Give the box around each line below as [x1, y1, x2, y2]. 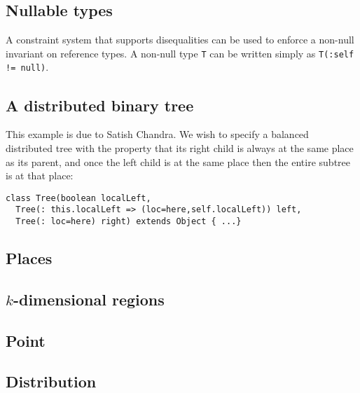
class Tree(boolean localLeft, [6, 193, 151, 203]
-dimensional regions [13, 288, 165, 310]
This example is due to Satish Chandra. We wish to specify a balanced [6, 127, 309, 142]
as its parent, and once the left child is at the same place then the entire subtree [6, 154, 351, 169]
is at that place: [6, 168, 74, 183]
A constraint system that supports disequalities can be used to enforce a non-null [6, 32, 354, 47]
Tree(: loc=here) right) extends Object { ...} [15, 216, 242, 226]
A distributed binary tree [6, 94, 194, 116]
